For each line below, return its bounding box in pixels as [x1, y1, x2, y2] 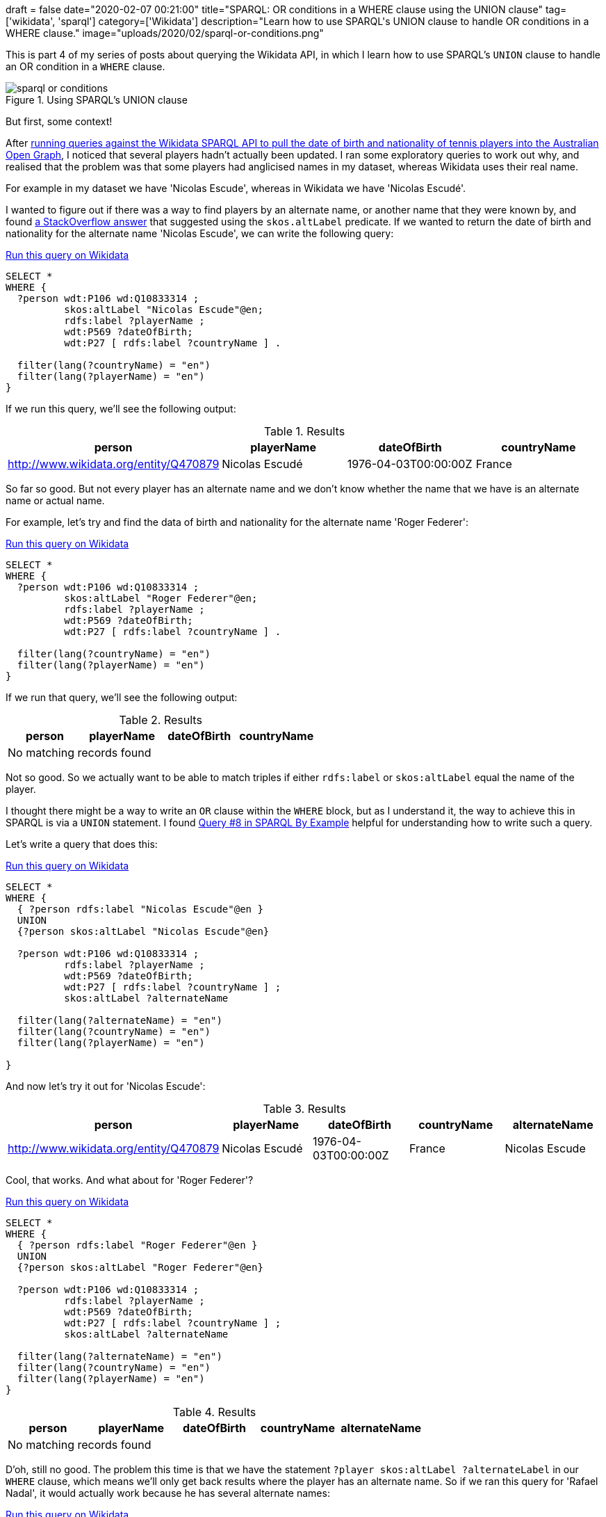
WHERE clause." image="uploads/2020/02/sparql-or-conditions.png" [6, 27, 324, 39]
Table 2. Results [119, 713, 202, 727]
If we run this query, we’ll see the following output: [6, 403, 236, 415]
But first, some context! [6, 115, 113, 127]
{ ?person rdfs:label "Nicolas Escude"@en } [17, 904, 263, 915]
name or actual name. [6, 495, 105, 506]
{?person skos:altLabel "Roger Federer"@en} [17, 1262, 263, 1273]
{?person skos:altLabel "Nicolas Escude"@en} [17, 926, 270, 937]
